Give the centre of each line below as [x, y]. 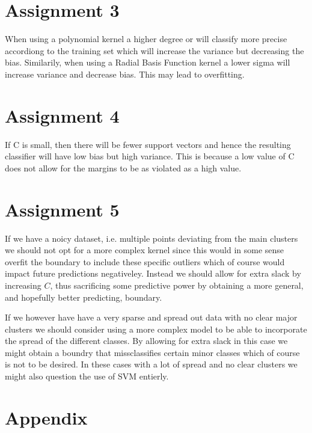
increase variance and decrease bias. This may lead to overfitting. [125, 74]
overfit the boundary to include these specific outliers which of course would [145, 261]
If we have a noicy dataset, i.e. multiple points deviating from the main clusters [151, 238]
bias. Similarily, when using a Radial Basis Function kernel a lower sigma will [148, 62]
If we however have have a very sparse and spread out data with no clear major [151, 317]
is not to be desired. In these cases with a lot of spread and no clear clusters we [151, 364]
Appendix [46, 417]
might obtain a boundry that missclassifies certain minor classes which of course [152, 352]
